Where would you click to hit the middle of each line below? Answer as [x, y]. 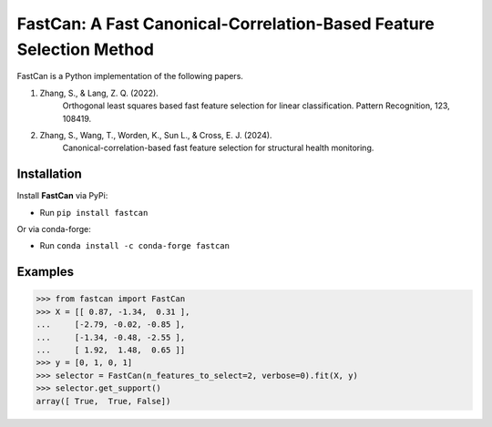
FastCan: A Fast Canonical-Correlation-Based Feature [225, 24]
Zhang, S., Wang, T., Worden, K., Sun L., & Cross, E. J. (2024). [156, 135]
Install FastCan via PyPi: [62, 196]
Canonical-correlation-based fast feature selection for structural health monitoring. [218, 148]
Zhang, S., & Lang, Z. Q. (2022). [99, 93]
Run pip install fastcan [94, 212]
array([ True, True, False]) [103, 401]
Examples [46, 272]
